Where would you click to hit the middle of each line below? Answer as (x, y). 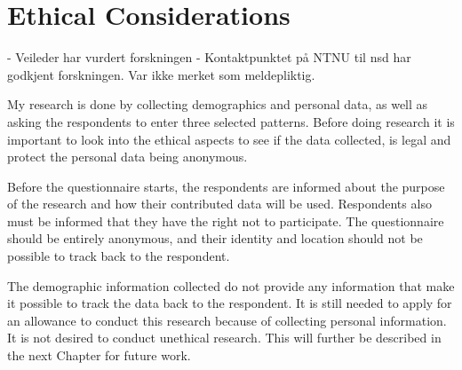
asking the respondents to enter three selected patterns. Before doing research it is (231, 121)
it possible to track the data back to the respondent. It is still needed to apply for (230, 303)
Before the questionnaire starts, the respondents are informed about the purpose (226, 186)
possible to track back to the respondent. (119, 256)
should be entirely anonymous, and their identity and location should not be (215, 238)
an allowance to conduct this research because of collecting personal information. (227, 320)
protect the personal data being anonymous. (127, 157)
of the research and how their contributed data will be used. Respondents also (219, 204)
